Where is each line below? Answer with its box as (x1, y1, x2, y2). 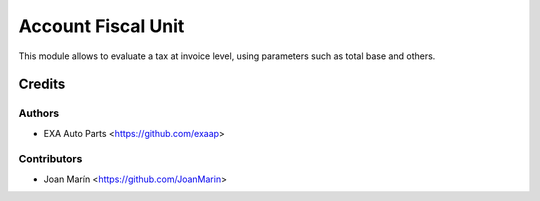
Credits (18, 76, 66, 93)
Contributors (18, 152, 83, 166)
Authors (18, 106, 60, 120)
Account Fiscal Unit (18, 15, 185, 37)
